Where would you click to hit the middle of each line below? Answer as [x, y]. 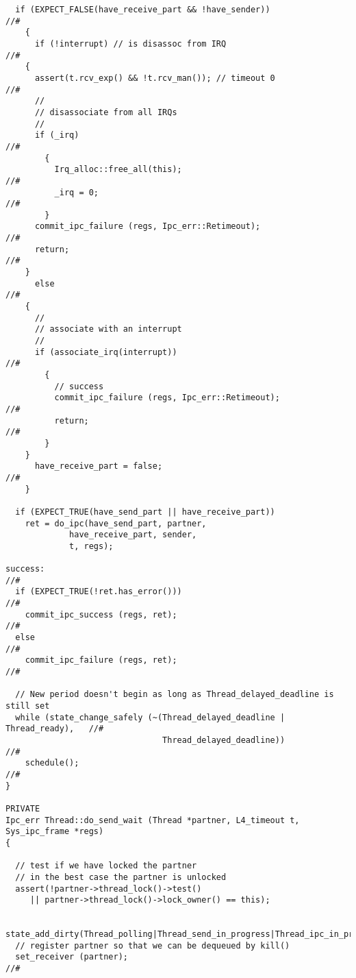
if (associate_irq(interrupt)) [106, 352]
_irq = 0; [77, 192]
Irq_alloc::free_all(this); [118, 170]
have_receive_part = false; [99, 466]
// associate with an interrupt [108, 329]
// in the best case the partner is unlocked [121, 877]
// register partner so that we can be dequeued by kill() [153, 945]
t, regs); [91, 546]
